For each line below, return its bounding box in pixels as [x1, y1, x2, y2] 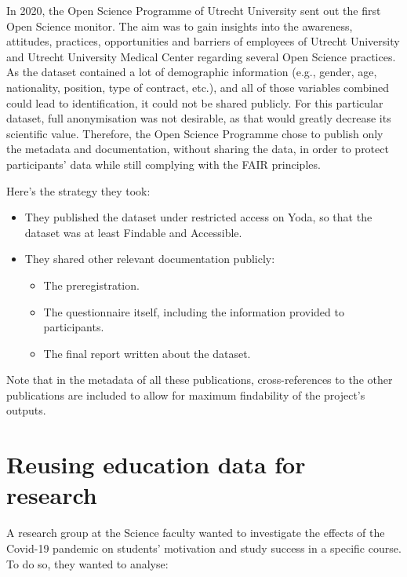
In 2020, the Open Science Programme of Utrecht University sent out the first [6, 2, 381, 18]
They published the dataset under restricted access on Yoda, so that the [24, 209, 372, 225]
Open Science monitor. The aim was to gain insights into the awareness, [6, 17, 353, 34]
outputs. [6, 402, 46, 418]
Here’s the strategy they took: [6, 182, 151, 199]
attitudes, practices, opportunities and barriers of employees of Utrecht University [6, 33, 400, 49]
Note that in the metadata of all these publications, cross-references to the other [6, 371, 393, 388]
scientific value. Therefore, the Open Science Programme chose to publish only [6, 125, 383, 141]
